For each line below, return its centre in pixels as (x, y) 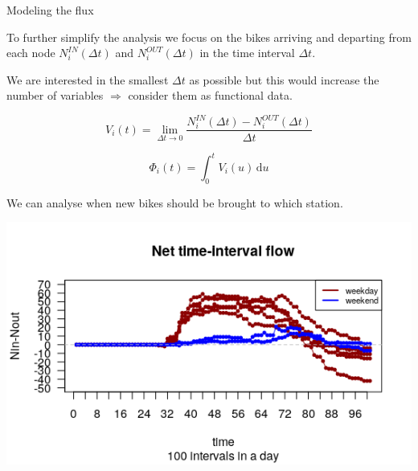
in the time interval (247, 53)
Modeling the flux (50, 10)
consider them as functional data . (210, 95)
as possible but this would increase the (284, 79)
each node (31, 53)
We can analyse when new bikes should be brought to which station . (175, 202)
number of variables (55, 95)
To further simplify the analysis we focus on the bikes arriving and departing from (209, 37)
